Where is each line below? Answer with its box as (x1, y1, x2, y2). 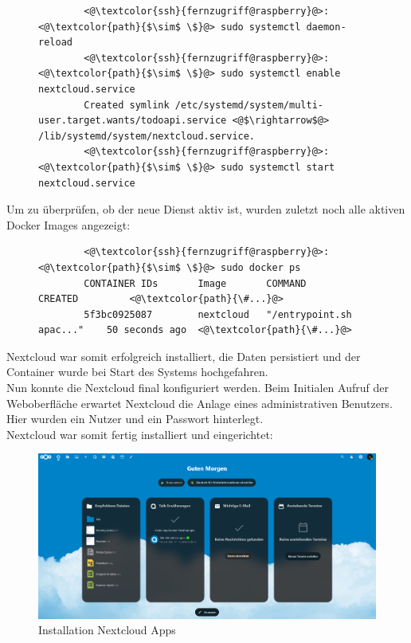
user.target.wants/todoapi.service (38, 115, 227, 127)
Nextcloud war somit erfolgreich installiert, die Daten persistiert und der (6, 347, 361, 364)
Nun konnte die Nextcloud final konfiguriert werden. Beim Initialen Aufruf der (6, 379, 389, 396)
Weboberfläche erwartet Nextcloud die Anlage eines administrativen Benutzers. (6, 394, 393, 411)
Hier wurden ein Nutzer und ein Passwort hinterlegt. (6, 410, 264, 427)
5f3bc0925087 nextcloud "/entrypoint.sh (84, 308, 352, 320)
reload (38, 37, 72, 49)
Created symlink (84, 99, 170, 111)
